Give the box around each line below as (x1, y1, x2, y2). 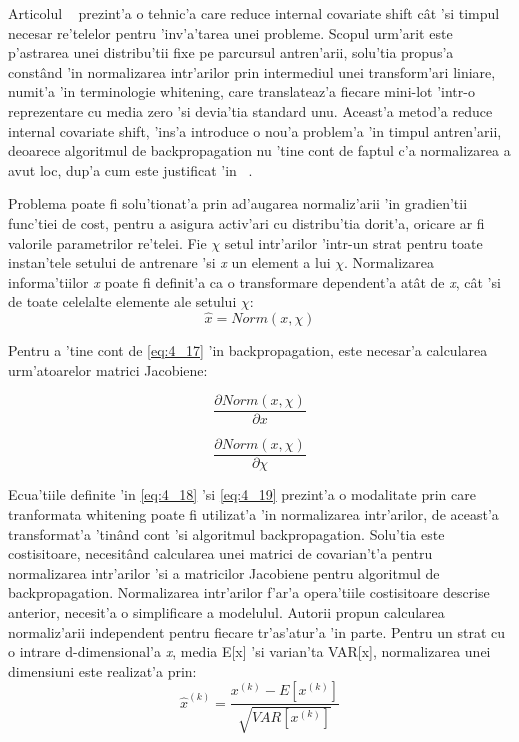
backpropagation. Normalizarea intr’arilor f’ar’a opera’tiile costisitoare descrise (8, 582, 490, 603)
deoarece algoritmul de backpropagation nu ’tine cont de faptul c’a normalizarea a (8, 140, 511, 161)
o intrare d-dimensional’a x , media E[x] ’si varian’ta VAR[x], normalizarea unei (8, 641, 491, 662)
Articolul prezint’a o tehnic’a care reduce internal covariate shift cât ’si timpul (8, 3, 500, 23)
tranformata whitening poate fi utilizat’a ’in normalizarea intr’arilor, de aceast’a (8, 504, 499, 525)
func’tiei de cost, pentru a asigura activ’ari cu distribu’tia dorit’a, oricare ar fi (8, 212, 485, 233)
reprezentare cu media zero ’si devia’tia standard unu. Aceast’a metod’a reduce (8, 100, 493, 121)
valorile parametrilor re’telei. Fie (8, 232, 207, 253)
